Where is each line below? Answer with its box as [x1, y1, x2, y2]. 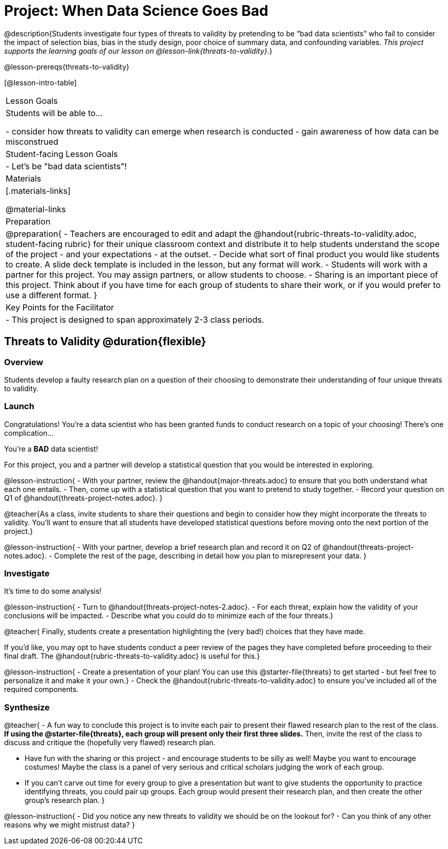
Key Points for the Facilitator [6, 302, 114, 312]
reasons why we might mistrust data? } [4, 820, 135, 830]
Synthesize [4, 702, 50, 712]
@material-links [6, 204, 66, 214]
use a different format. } [6, 289, 97, 300]
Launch [4, 401, 34, 412]
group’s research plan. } [25, 796, 105, 805]
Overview [4, 356, 44, 367]
